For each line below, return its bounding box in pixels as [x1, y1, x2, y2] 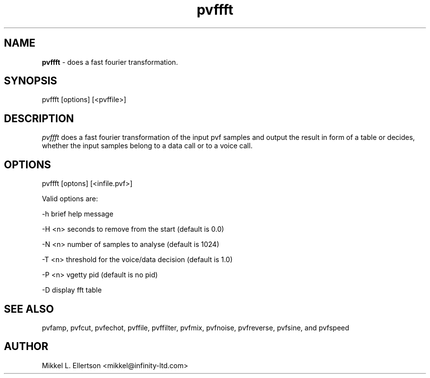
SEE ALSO [4, 302, 54, 315]
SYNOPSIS [4, 75, 57, 87]
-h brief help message [42, 210, 113, 218]
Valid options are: [42, 194, 98, 203]
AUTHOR [4, 340, 49, 353]
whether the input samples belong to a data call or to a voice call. [42, 141, 253, 150]
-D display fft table [42, 286, 102, 295]
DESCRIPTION [4, 112, 74, 125]
